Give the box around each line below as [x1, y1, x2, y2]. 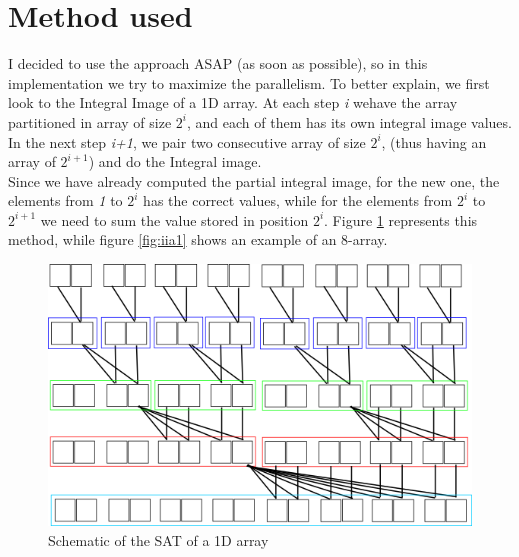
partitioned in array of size [8, 111, 172, 132]
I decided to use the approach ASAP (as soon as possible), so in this [8, 53, 428, 74]
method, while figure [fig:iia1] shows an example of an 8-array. [8, 229, 388, 250]
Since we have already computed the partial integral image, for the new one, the [8, 170, 500, 191]
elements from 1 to [8, 190, 123, 211]
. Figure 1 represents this [324, 209, 478, 230]
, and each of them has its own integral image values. [187, 111, 512, 132]
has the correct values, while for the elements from [143, 190, 453, 211]
